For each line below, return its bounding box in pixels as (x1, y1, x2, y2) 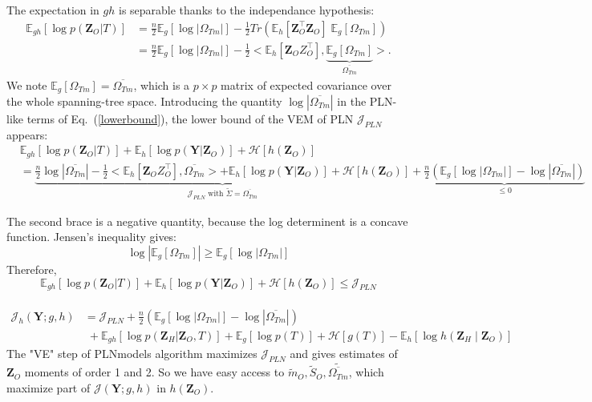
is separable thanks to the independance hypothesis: (118, 2, 375, 18)
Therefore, (6, 261, 57, 278)
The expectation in (6, 2, 99, 18)
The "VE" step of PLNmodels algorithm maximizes (6, 345, 257, 362)
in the (337, 92, 367, 109)
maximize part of (6, 380, 91, 396)
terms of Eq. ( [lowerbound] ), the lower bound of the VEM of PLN (26, 110, 354, 127)
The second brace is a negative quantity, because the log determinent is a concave (6, 212, 408, 229)
